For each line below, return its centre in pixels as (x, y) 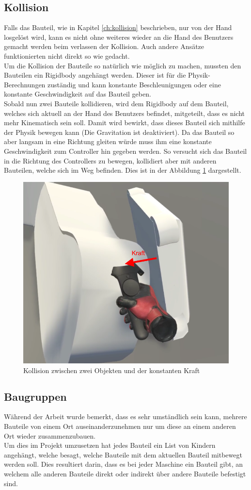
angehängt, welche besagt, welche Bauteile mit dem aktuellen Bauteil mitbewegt (123, 454)
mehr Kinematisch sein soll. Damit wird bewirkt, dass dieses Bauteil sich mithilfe (125, 122)
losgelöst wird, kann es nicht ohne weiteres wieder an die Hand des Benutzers (119, 37)
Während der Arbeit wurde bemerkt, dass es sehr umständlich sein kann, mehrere (125, 416)
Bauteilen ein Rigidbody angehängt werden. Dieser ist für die (95, 75)
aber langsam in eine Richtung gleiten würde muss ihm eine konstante (108, 141)
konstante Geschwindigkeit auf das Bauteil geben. (78, 94)
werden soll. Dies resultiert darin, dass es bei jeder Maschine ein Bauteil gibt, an (124, 464)
